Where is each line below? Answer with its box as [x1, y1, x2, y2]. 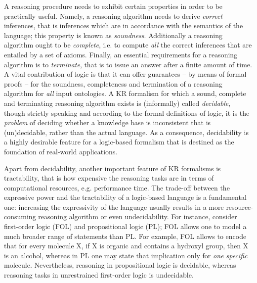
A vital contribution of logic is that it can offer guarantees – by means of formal [4, 69, 247, 79]
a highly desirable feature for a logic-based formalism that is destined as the [4, 137, 234, 147]
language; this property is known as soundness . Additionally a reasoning [4, 30, 223, 40]
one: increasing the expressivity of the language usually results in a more [4, 201, 224, 212]
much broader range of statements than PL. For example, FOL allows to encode [4, 231, 247, 241]
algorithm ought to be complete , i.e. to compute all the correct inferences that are [4, 40, 252, 50]
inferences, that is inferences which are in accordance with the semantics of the [4, 20, 243, 31]
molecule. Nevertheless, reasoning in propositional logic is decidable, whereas [4, 260, 236, 270]
